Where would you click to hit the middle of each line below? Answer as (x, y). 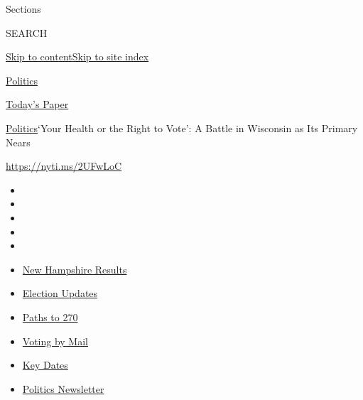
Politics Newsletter (63, 388)
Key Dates (45, 365)
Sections (23, 9)
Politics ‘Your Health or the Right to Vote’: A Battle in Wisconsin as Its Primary (182, 128)
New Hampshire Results (75, 269)
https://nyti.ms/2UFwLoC (64, 166)
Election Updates (60, 293)
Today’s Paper (37, 104)
